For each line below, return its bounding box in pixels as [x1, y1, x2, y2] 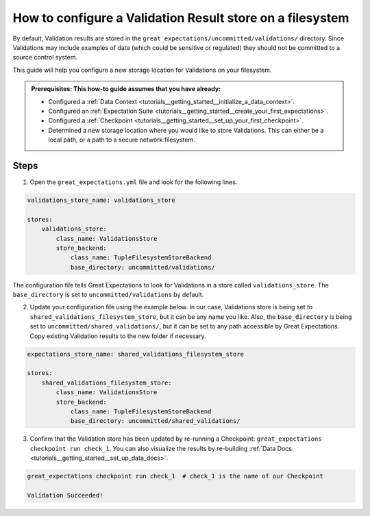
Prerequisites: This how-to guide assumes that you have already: [31, 85, 221, 93]
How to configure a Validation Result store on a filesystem [12, 10, 349, 25]
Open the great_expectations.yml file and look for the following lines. [29, 178, 238, 186]
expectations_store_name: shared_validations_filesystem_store [27, 350, 245, 358]
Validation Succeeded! [27, 491, 103, 499]
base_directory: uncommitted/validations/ [70, 263, 215, 271]
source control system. [12, 53, 78, 62]
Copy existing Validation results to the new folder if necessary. [29, 332, 206, 340]
